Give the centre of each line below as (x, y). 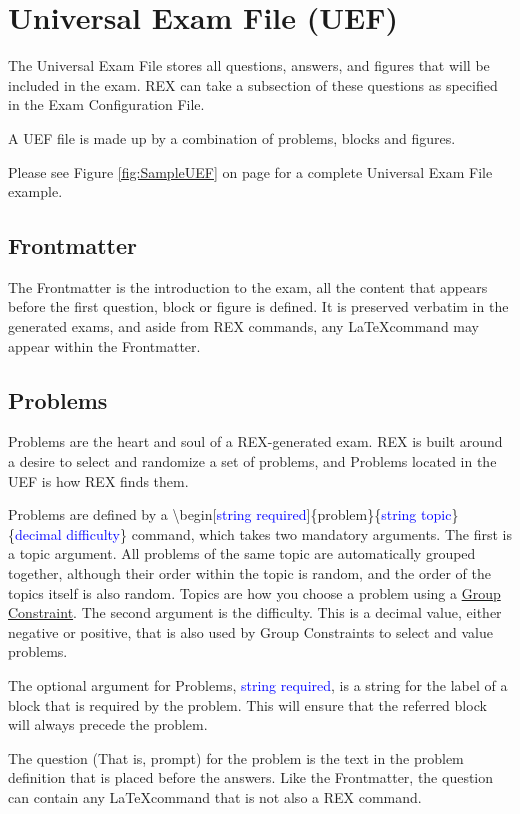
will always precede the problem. (108, 724)
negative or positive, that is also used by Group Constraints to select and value (250, 631)
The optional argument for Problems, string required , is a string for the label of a (258, 685)
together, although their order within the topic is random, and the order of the (250, 573)
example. (35, 191)
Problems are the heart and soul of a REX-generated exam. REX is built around (255, 441)
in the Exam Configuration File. (106, 104)
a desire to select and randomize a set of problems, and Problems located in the (252, 461)
